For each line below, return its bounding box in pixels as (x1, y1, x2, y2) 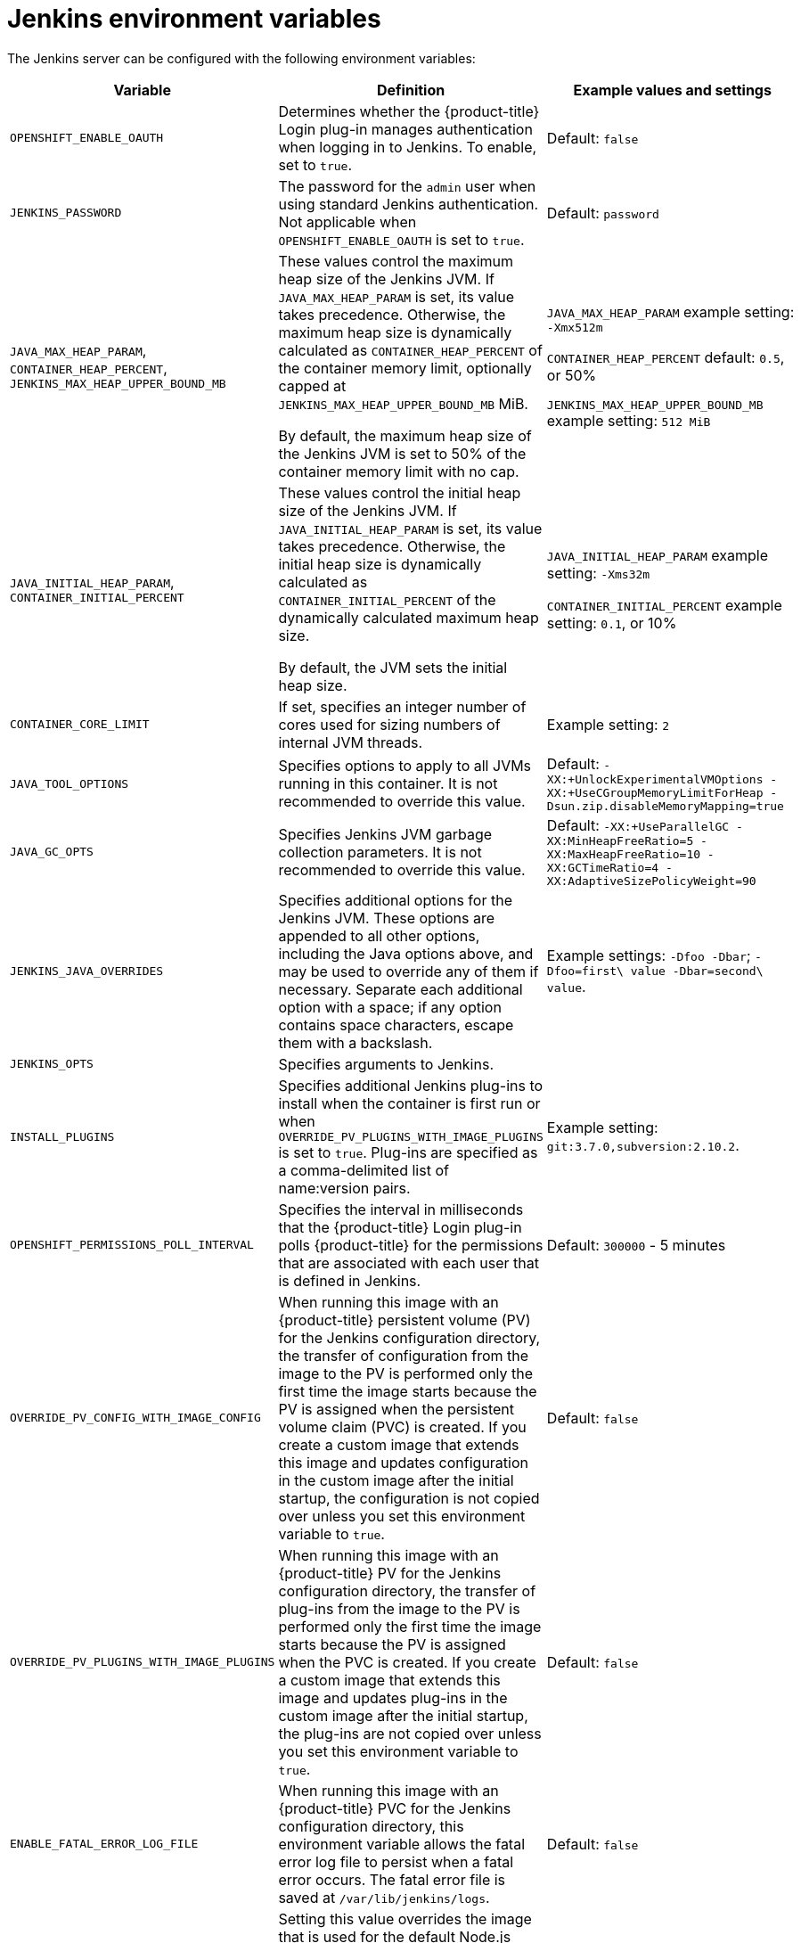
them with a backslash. (278, 1033, 433, 1052)
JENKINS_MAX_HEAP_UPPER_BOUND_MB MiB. (278, 394, 528, 413)
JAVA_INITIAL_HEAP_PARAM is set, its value (278, 519, 543, 537)
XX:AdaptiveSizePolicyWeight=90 (546, 873, 756, 888)
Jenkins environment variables (7, 4, 381, 34)
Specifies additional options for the (278, 890, 512, 909)
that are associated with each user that (278, 1253, 539, 1272)
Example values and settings (573, 80, 772, 99)
